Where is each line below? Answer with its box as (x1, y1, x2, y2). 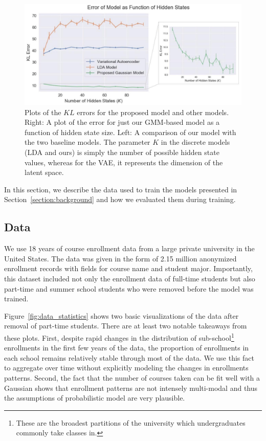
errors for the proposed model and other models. (77, 106, 229, 117)
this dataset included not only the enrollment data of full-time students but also (4, 273, 255, 284)
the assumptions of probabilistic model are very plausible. (4, 392, 185, 403)
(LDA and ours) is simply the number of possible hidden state (25, 147, 219, 158)
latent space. (25, 167, 64, 178)
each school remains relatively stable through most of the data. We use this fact (4, 352, 254, 363)
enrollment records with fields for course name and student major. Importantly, (4, 263, 253, 274)
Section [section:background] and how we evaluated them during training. (4, 194, 236, 205)
